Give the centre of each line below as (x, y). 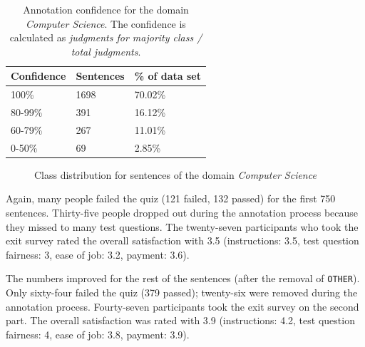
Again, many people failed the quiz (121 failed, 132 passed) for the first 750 (171, 198)
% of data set (168, 76)
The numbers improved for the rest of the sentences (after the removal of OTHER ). (183, 278)
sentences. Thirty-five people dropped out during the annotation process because (182, 213)
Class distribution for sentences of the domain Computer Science (175, 174)
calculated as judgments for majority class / (106, 37)
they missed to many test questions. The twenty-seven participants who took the (182, 226)
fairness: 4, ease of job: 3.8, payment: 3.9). (98, 334)
